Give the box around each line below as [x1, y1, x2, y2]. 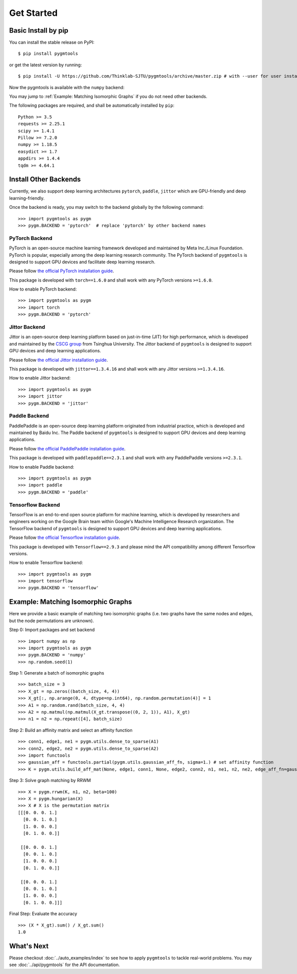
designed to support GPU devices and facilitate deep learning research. [9, 259, 155, 265]
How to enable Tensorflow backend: [9, 560, 83, 566]
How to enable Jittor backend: [9, 375, 71, 381]
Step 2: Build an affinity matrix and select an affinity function [9, 727, 133, 733]
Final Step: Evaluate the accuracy [9, 911, 78, 917]
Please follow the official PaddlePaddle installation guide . [9, 445, 126, 451]
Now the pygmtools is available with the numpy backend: [9, 84, 125, 90]
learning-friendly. [9, 195, 45, 201]
